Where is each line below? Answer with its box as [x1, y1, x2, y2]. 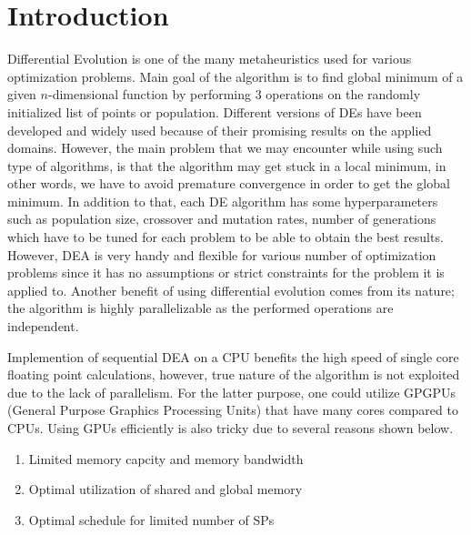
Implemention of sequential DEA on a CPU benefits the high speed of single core [7, 347, 459, 366]
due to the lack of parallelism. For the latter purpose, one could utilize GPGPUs [7, 382, 456, 401]
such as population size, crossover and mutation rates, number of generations [7, 209, 436, 228]
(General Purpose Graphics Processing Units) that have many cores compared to [7, 400, 458, 419]
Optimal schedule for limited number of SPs [28, 510, 275, 529]
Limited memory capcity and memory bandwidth [28, 449, 304, 468]
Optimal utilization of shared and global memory [28, 479, 303, 499]
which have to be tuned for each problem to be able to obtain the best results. [7, 227, 444, 247]
